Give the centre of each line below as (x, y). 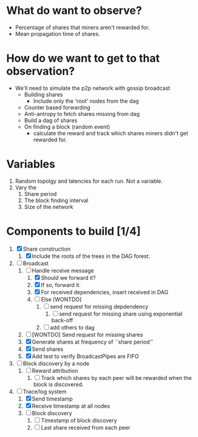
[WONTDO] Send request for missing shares (87, 334)
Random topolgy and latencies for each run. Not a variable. (89, 181)
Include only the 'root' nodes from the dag (86, 101)
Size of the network (49, 206)
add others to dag (72, 327)
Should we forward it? (68, 277)
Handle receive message (63, 270)
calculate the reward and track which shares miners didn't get (111, 133)
